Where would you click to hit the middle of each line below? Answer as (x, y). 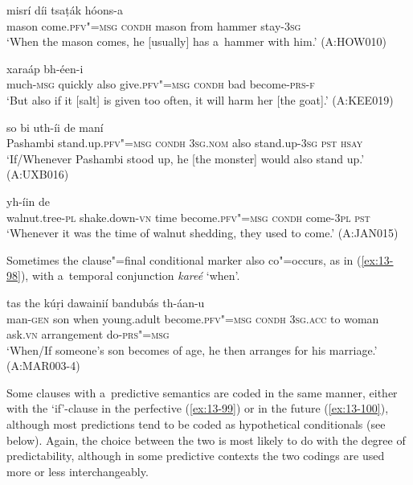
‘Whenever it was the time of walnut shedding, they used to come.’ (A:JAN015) (202, 233)
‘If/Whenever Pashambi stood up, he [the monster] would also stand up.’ (186, 158)
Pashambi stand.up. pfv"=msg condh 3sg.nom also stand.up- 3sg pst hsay (185, 143)
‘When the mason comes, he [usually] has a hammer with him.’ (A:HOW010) (196, 41)
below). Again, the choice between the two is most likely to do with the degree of (206, 440)
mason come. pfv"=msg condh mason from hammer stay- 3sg (154, 25)
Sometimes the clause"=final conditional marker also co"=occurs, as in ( (184, 259)
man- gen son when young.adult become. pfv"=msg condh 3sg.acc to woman (193, 318)
